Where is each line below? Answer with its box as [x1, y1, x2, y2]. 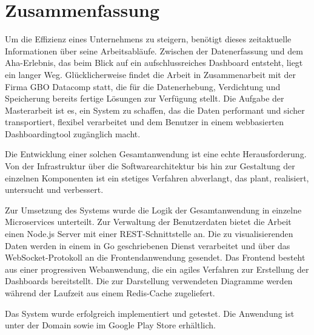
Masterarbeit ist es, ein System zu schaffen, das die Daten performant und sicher [5, 103, 305, 116]
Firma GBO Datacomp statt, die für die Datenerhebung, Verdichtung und [5, 80, 281, 93]
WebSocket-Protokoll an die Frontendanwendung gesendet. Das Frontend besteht [5, 251, 306, 264]
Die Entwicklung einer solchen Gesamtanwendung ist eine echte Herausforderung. [5, 148, 307, 160]
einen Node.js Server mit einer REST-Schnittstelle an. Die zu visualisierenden [5, 227, 293, 240]
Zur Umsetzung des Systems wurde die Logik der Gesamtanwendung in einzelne [5, 203, 302, 216]
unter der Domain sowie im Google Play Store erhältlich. [5, 319, 216, 331]
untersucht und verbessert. [5, 183, 104, 196]
